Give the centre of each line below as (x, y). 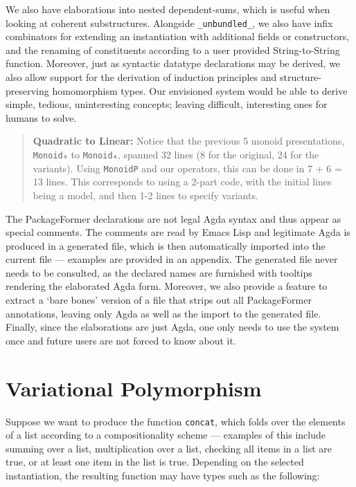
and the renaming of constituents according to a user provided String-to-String (173, 49)
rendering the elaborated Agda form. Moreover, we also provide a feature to (167, 286)
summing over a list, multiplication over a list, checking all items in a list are (169, 448)
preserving (27, 90)
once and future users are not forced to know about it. (121, 340)
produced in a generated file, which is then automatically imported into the (166, 245)
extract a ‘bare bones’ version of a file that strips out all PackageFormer (159, 300)
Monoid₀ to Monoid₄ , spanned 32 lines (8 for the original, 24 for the (176, 154)
